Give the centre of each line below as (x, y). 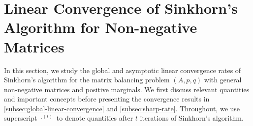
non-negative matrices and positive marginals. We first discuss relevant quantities (127, 89)
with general (223, 80)
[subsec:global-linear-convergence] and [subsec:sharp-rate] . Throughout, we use (122, 108)
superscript (21, 118)
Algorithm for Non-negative (101, 27)
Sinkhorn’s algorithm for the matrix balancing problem (87, 80)
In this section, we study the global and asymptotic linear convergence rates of (123, 70)
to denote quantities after (95, 118)
